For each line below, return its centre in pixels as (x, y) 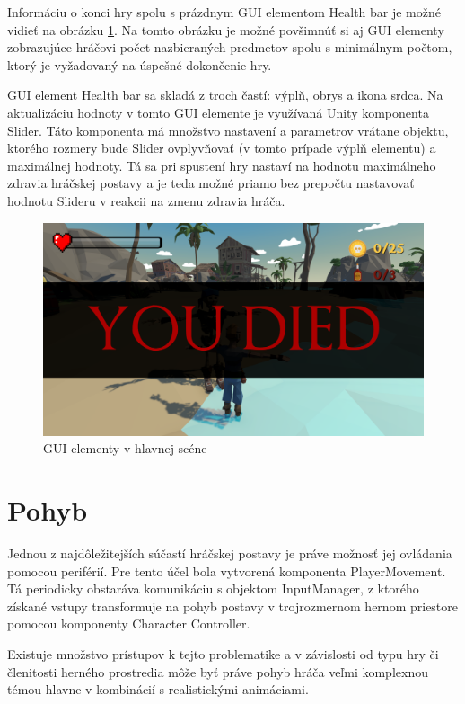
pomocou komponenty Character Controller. (129, 624)
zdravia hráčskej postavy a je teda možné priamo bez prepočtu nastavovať (211, 183)
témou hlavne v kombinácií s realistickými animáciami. (158, 689)
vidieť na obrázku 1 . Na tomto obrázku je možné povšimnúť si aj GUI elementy (226, 29)
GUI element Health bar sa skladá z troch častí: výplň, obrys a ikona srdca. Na (225, 95)
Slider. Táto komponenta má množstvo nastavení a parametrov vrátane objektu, (228, 130)
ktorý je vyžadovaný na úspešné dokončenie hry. (140, 64)
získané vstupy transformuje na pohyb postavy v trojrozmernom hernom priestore (233, 606)
